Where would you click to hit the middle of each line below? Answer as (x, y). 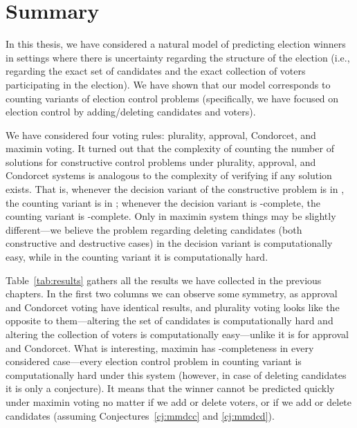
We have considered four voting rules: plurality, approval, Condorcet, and (161, 134)
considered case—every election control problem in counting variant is (154, 361)
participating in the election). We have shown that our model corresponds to (168, 84)
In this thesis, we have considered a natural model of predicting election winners (176, 44)
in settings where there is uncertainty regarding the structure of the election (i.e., (178, 57)
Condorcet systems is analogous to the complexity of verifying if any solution (169, 175)
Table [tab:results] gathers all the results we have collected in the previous (164, 280)
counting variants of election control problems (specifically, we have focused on (172, 98)
